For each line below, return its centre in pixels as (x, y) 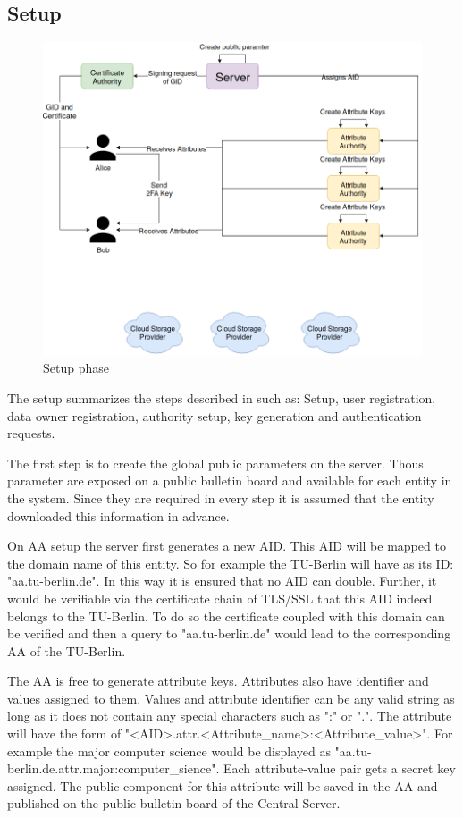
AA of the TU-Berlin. (67, 650)
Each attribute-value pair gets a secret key (339, 768)
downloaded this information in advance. (118, 515)
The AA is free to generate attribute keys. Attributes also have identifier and (218, 681)
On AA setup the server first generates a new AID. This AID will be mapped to (227, 546)
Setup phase (76, 368)
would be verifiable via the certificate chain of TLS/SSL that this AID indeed (220, 598)
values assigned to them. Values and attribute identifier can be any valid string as (231, 698)
